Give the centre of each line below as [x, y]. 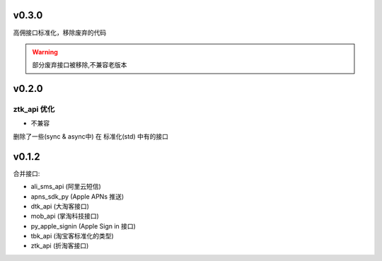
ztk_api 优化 [34, 110]
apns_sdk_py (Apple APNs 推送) [77, 196]
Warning [45, 52]
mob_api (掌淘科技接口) [65, 216]
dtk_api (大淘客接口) [60, 206]
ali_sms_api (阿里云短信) [66, 187]
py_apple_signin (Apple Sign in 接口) [83, 226]
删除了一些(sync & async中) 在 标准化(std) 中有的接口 [91, 136]
